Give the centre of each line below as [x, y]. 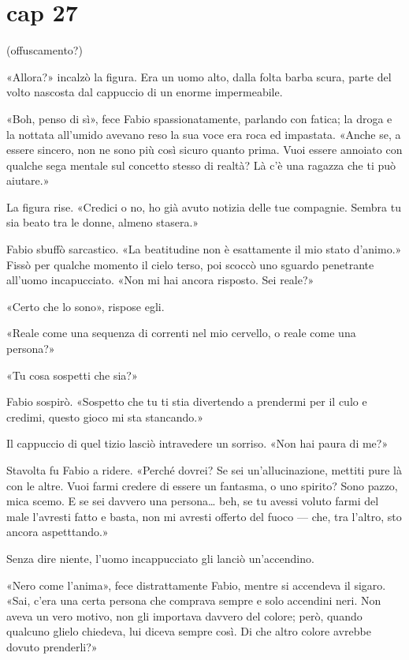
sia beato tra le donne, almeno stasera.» [103, 222]
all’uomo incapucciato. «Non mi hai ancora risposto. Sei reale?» [160, 280]
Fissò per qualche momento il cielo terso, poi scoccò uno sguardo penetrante [190, 264]
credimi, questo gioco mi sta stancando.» [105, 416]
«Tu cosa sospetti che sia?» [72, 375]
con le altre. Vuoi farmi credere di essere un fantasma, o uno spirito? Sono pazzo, [202, 485]
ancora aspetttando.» [58, 532]
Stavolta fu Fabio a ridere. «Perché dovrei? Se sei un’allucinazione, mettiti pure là [204, 470]
